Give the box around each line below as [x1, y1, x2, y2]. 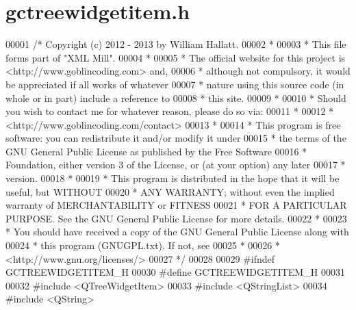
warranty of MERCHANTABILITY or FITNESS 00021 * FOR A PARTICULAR [5, 198, 347, 212]
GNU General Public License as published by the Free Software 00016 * [5, 144, 307, 158]
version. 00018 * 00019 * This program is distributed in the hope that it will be [5, 171, 340, 185]
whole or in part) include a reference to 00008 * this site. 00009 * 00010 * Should [5, 90, 346, 105]
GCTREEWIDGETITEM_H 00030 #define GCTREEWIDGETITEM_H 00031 [5, 265, 345, 279]
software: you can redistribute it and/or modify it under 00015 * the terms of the [5, 131, 346, 145]
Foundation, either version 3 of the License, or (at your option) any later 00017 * [5, 157, 346, 172]
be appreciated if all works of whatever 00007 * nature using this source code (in [5, 77, 344, 91]
